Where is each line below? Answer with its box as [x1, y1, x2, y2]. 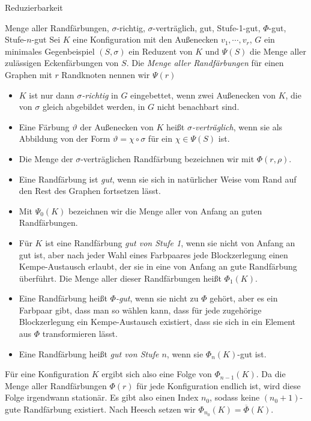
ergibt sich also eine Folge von [101, 368, 212, 380]
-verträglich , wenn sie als [192, 120, 283, 133]
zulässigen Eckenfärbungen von [5, 56, 119, 69]
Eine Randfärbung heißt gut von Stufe [19, 347, 159, 360]
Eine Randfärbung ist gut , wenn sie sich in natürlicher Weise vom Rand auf [19, 172, 297, 185]
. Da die [256, 368, 286, 380]
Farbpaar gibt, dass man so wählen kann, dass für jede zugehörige [19, 303, 262, 316]
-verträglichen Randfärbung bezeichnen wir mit [80, 152, 255, 165]
